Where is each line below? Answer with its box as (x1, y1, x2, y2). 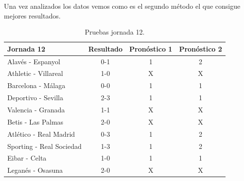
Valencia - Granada (7, 105, 65, 114)
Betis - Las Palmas (7, 116, 64, 127)
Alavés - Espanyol (7, 56, 60, 66)
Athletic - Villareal (7, 68, 63, 78)
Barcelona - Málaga (7, 80, 66, 90)
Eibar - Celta (7, 153, 47, 163)
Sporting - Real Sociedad (7, 141, 82, 151)
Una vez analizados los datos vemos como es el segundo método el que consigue (4, 1, 241, 11)
